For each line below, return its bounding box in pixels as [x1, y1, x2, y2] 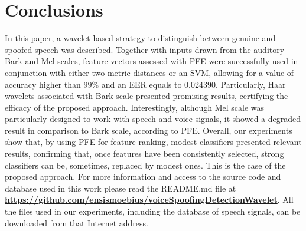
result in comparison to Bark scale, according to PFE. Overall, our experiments [5, 124, 292, 136]
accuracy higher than [5, 78, 81, 90]
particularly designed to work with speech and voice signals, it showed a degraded [5, 113, 301, 125]
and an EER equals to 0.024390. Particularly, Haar [101, 78, 286, 90]
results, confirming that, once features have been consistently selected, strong [5, 147, 284, 160]
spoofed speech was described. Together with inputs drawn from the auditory [5, 43, 285, 55]
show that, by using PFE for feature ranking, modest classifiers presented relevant [5, 136, 302, 148]
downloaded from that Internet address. [5, 216, 148, 229]
